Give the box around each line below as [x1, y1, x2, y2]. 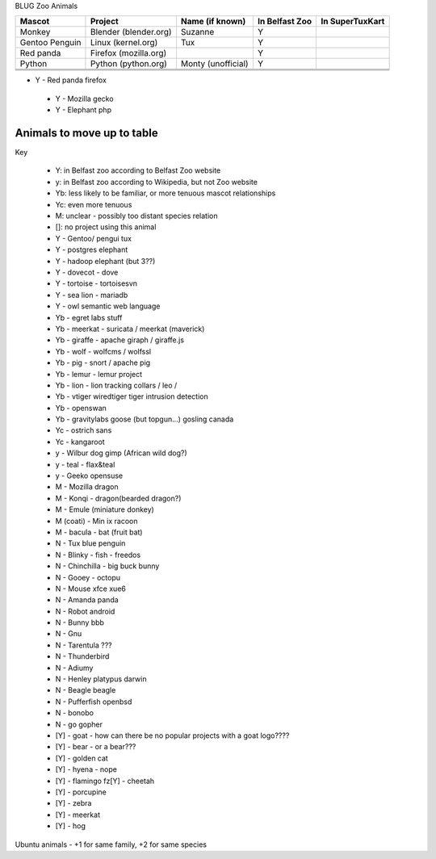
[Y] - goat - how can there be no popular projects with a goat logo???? [55, 731, 290, 740]
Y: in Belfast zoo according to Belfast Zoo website [55, 166, 221, 175]
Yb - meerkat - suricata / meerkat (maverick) [55, 324, 205, 333]
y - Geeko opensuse [55, 471, 124, 480]
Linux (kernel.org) [90, 37, 158, 48]
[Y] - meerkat [55, 810, 101, 819]
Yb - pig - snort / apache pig [55, 358, 151, 367]
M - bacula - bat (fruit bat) [55, 527, 143, 537]
